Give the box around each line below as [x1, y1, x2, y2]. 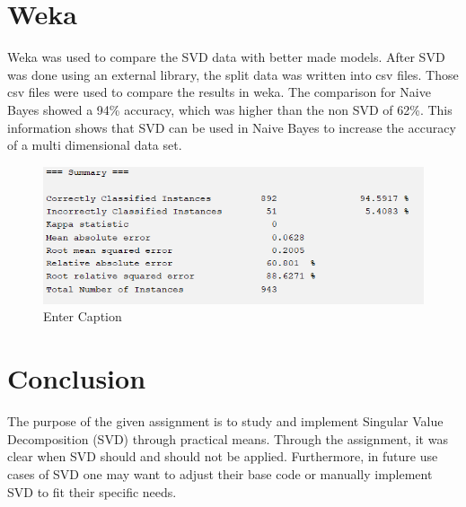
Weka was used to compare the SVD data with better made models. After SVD [7, 48, 445, 66]
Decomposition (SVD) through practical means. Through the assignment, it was [7, 429, 448, 448]
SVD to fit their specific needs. [7, 482, 177, 501]
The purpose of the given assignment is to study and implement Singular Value [7, 412, 444, 431]
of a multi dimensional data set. [7, 135, 182, 154]
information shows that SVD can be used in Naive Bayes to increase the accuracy [7, 118, 456, 136]
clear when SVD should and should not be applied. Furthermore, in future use [7, 447, 438, 466]
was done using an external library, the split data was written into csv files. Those [7, 65, 459, 83]
